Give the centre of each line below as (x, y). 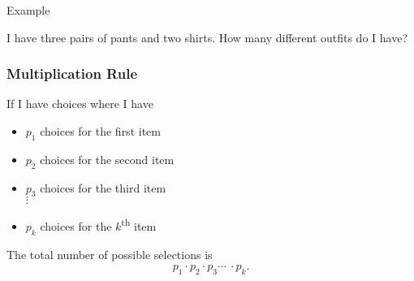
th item (139, 225)
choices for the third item (103, 187)
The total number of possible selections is (110, 254)
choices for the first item (100, 131)
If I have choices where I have (80, 104)
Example (28, 10)
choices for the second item (107, 159)
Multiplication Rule (72, 73)
